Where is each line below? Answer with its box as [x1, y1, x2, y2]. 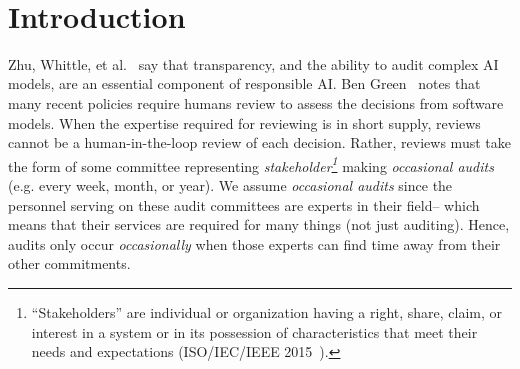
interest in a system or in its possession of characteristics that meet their [31, 321, 478, 342]
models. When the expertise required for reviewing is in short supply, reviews [8, 112, 481, 133]
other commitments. [8, 253, 131, 274]
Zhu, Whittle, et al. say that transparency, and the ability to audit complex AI [8, 53, 499, 74]
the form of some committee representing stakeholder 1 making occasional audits [8, 152, 494, 176]
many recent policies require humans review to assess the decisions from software [8, 92, 504, 113]
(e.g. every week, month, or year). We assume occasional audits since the [8, 174, 453, 195]
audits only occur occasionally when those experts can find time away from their [8, 233, 501, 254]
